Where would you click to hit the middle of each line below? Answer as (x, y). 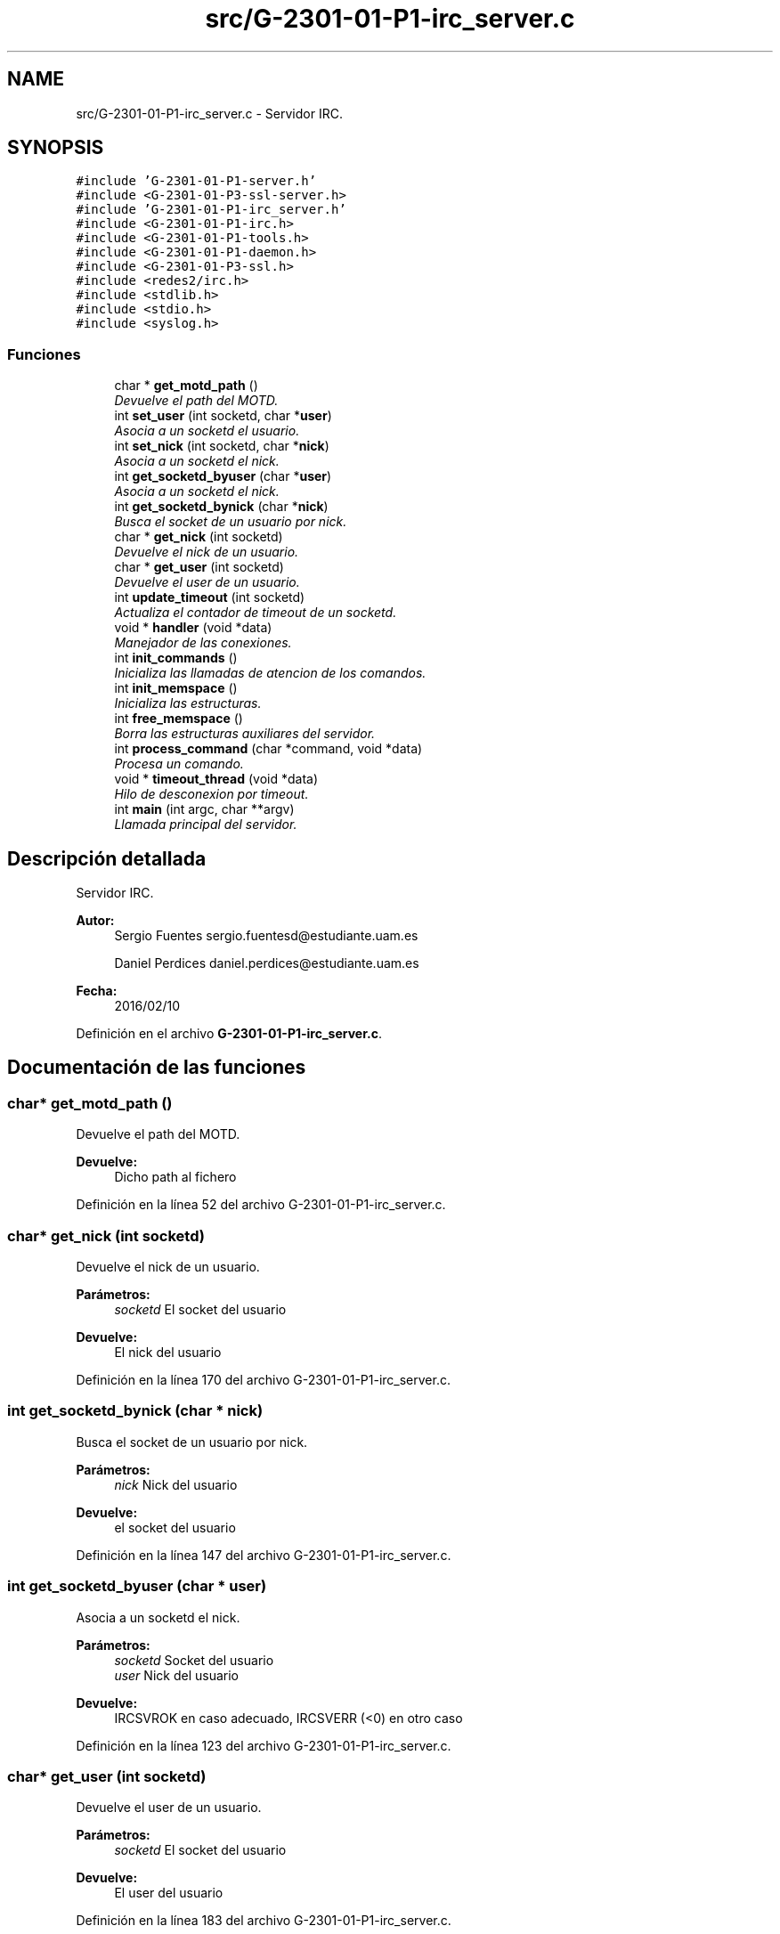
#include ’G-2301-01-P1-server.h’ (196, 181)
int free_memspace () (179, 719)
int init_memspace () (176, 688)
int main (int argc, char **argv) (204, 809)
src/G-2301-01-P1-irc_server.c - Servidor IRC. (209, 113)
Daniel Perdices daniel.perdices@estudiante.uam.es (267, 963)
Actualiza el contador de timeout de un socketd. (256, 613)
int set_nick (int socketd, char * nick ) (222, 446)
